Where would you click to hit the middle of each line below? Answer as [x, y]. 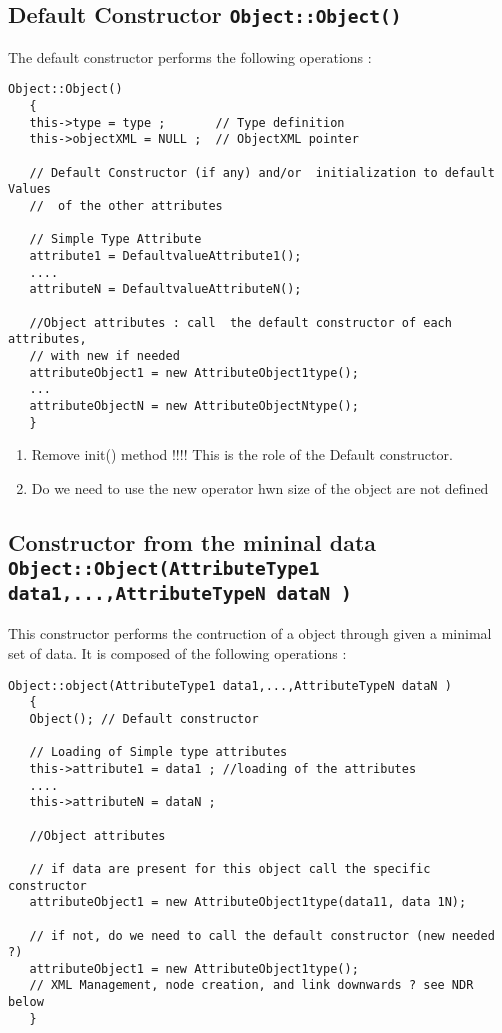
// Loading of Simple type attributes [158, 752]
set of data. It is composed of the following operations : [177, 653]
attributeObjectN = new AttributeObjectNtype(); [194, 405]
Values [29, 189]
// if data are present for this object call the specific [230, 868]
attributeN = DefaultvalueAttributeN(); [165, 289]
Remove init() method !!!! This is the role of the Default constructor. [242, 454]
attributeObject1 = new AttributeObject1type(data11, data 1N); [248, 902]
